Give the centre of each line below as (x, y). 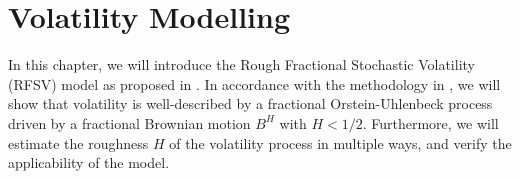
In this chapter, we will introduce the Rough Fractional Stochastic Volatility (241, 64)
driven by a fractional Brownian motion (129, 122)
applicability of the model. (89, 162)
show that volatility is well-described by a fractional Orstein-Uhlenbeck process (250, 103)
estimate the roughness (78, 142)
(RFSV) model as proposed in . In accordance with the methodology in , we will (254, 83)
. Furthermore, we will (430, 122)
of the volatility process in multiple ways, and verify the (340, 142)
